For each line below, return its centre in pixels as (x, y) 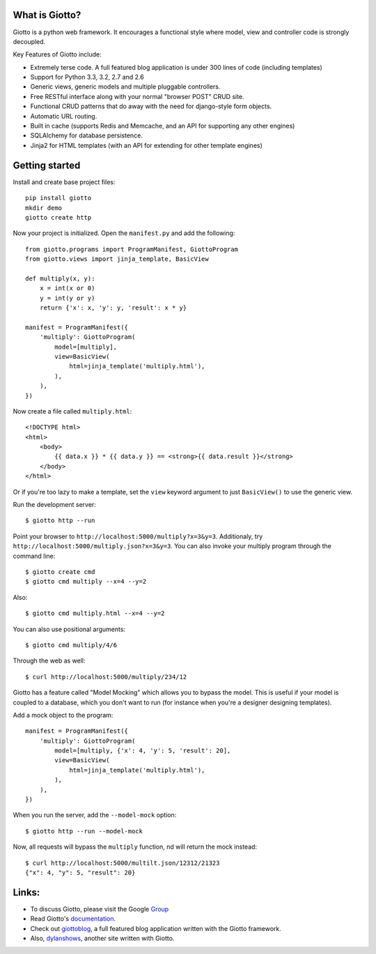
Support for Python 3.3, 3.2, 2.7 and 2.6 (87, 77)
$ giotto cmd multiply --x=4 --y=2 (86, 582)
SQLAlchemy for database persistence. (86, 135)
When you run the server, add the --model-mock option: (95, 815)
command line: (34, 556)
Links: (26, 892)
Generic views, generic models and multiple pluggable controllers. (125, 86)
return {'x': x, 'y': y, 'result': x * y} (113, 308)
